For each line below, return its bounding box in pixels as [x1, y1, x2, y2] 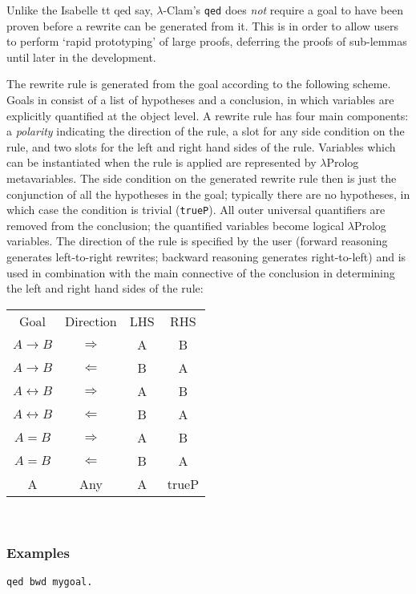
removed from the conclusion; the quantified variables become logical [6, 216, 345, 233]
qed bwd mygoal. [6, 576, 93, 588]
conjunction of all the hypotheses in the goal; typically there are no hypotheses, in [6, 185, 410, 202]
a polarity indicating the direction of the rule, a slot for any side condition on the [6, 123, 405, 139]
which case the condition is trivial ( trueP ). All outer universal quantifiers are [6, 201, 386, 218]
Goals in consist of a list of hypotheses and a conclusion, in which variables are [6, 91, 394, 108]
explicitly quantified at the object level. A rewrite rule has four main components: [6, 107, 409, 123]
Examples [6, 543, 70, 563]
